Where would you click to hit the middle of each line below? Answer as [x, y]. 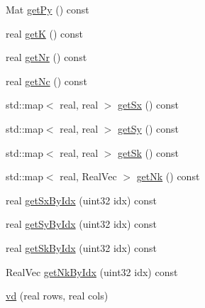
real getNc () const [46, 81]
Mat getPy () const [48, 9]
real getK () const [45, 33]
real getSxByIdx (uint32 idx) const [82, 200]
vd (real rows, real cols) [57, 296]
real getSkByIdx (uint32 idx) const [82, 247]
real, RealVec [88, 176]
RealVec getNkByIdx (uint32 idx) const [92, 271]
